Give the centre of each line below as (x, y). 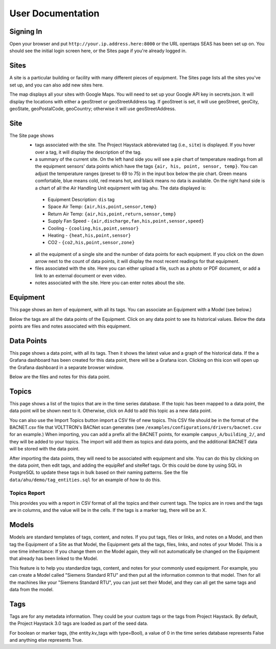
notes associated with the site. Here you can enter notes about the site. (110, 283)
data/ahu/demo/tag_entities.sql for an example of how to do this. (85, 480)
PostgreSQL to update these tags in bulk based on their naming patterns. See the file (99, 472)
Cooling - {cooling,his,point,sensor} (93, 228)
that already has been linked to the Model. (54, 558)
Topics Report (27, 493)
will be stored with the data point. (44, 449)
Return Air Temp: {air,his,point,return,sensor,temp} (112, 214)
